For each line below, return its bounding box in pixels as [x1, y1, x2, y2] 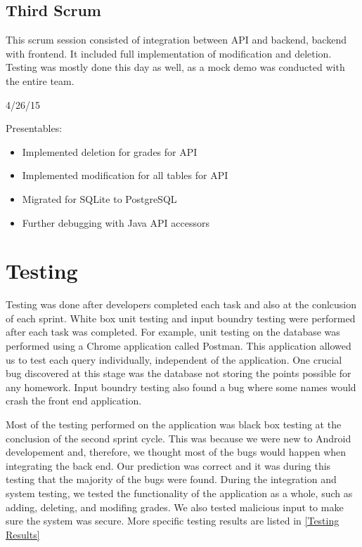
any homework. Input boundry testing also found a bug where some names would [6, 379, 356, 394]
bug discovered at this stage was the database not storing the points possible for [6, 366, 351, 381]
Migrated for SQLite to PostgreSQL [22, 191, 177, 206]
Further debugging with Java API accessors [22, 215, 209, 230]
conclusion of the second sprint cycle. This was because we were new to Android [6, 430, 351, 445]
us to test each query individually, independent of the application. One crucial [6, 352, 342, 367]
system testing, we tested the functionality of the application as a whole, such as [6, 485, 353, 500]
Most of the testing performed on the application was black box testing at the [6, 417, 342, 432]
